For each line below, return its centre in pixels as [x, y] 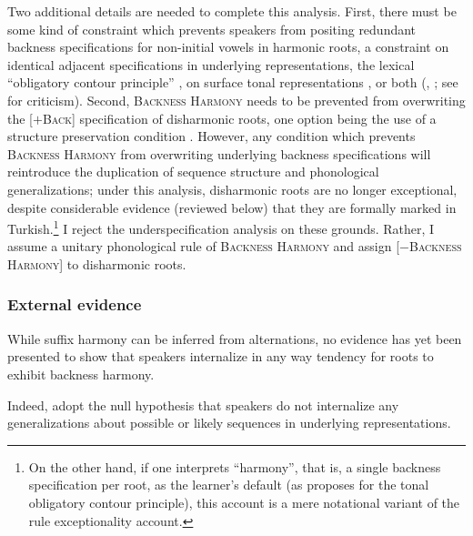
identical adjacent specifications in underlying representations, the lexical [211, 64]
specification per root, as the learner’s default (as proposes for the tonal [229, 485]
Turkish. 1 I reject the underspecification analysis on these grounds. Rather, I [221, 227]
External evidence [75, 304]
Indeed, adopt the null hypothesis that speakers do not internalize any [203, 405]
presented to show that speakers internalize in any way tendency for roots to [221, 356]
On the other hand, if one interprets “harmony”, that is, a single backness [235, 466]
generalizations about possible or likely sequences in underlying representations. [229, 423]
